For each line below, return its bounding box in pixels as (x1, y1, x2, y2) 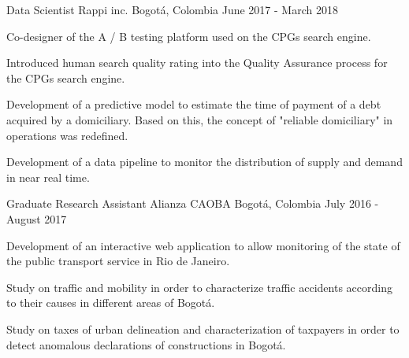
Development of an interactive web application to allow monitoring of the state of (6, 237, 400, 253)
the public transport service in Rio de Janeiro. (6, 253, 230, 269)
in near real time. (6, 168, 90, 185)
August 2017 (6, 210, 67, 227)
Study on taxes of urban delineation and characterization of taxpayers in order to (6, 320, 400, 337)
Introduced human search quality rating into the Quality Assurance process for (6, 54, 388, 71)
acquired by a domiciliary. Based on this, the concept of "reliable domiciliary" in (6, 111, 393, 127)
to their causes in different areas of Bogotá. (6, 294, 215, 311)
